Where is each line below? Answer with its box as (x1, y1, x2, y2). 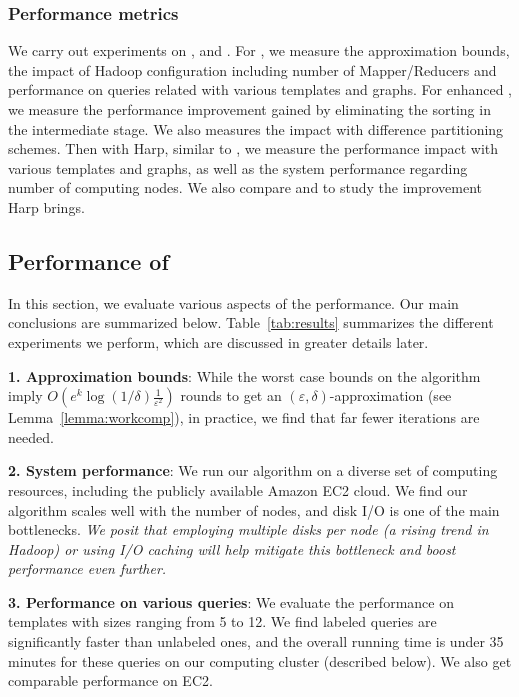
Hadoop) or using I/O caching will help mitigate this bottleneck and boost (8, 538, 456, 559)
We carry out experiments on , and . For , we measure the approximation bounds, (8, 40, 510, 61)
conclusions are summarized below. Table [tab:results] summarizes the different (8, 312, 494, 333)
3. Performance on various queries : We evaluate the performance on (8, 591, 454, 612)
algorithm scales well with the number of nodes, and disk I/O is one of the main (8, 499, 500, 520)
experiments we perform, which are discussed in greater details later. (8, 331, 429, 352)
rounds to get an (180, 385, 282, 406)
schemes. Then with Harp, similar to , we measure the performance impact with (8, 138, 499, 159)
